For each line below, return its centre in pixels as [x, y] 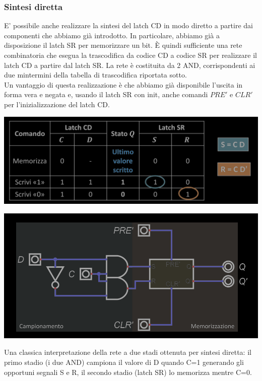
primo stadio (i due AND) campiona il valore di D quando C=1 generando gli [124, 362]
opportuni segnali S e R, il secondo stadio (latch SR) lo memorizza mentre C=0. [128, 372]
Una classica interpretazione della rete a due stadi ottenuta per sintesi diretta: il [128, 352]
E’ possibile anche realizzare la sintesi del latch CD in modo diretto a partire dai [128, 25]
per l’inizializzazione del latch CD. [57, 104]
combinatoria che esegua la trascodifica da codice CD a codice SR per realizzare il [130, 55]
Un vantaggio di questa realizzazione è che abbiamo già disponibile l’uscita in [123, 84]
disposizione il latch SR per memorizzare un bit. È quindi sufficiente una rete [123, 45]
